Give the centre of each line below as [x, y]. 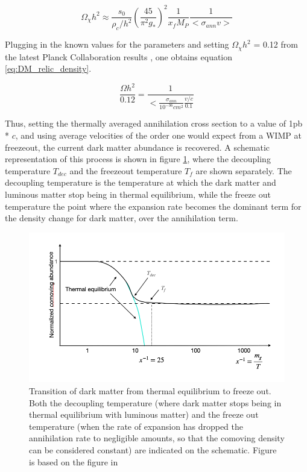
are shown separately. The [244, 170]
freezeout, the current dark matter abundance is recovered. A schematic [138, 147]
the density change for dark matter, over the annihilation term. [122, 218]
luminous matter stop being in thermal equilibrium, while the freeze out [138, 194]
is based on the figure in [74, 461]
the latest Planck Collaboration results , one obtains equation [119, 56]
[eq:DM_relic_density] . [48, 68]
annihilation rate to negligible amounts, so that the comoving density [157, 438]
